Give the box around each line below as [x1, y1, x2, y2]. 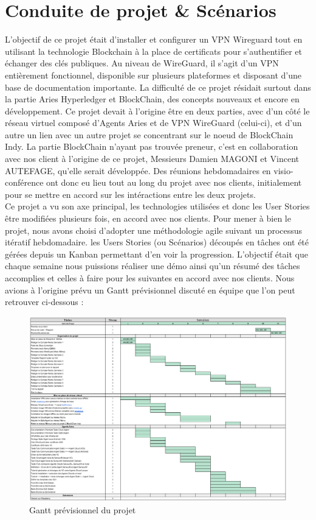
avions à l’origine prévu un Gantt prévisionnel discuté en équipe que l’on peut [5, 283, 295, 296]
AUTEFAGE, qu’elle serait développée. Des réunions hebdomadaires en [5, 164, 271, 177]
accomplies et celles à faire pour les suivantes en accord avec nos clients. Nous [5, 272, 295, 284]
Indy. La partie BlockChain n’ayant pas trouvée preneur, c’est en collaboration [5, 140, 298, 153]
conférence [5, 176, 44, 189]
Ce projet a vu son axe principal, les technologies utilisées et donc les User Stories [5, 200, 310, 213]
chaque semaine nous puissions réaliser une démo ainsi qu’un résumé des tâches [5, 259, 300, 272]
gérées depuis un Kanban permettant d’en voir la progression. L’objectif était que [5, 247, 308, 260]
